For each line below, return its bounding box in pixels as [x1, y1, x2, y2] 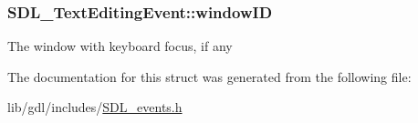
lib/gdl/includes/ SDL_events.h [7, 97, 183, 117]
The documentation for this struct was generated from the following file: [7, 67, 412, 86]
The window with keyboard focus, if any [7, 36, 233, 56]
